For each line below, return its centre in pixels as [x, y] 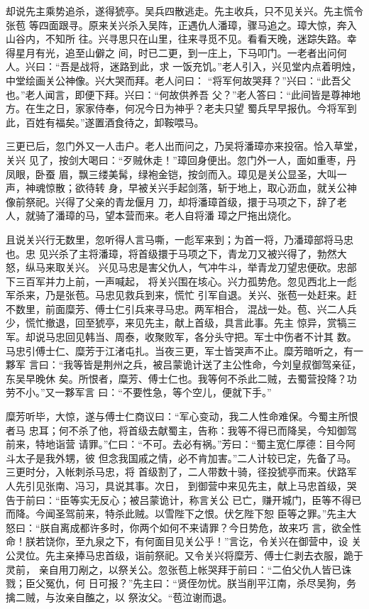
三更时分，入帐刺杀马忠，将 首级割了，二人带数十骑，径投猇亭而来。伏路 [176, 472]
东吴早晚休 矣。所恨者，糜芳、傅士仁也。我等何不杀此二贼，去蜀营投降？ [176, 378]
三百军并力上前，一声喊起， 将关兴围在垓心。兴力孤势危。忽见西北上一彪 [186, 281]
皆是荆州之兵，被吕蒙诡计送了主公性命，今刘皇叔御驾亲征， [222, 364]
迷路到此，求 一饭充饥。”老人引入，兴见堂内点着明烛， [235, 66]
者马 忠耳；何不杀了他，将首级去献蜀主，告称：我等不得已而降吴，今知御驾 [181, 430]
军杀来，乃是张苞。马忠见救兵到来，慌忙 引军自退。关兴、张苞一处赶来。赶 [181, 295]
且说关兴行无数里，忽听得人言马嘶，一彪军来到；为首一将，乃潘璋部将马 [175, 239]
